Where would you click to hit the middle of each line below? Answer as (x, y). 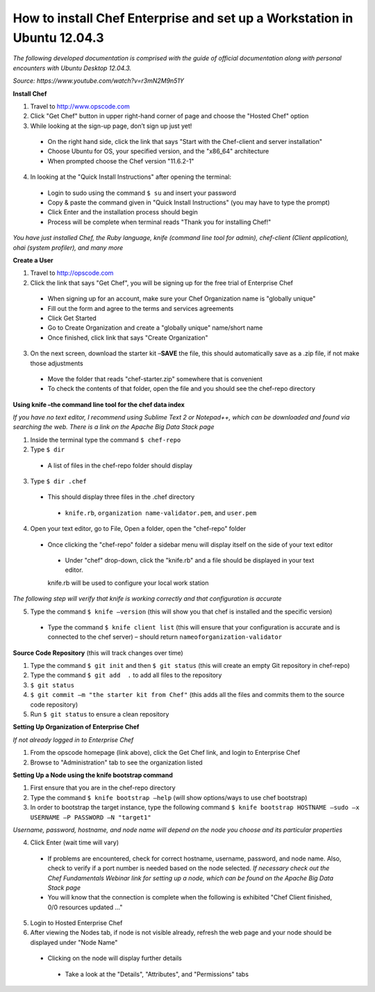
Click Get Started (72, 318)
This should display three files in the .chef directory (121, 497)
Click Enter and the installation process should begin (123, 212)
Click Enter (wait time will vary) (75, 842)
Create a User (33, 260)
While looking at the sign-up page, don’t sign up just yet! (111, 126)
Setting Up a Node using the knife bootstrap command (93, 775)
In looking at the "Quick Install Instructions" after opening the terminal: (131, 177)
